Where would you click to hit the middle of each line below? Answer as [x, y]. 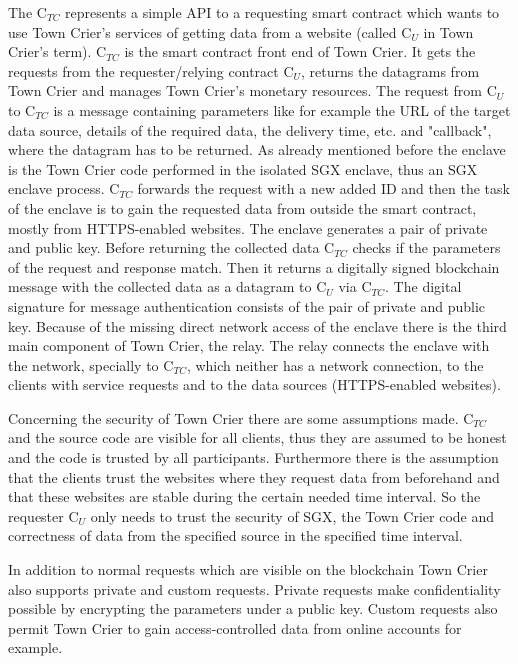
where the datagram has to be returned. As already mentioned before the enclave [257, 149]
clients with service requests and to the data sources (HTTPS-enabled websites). [254, 384]
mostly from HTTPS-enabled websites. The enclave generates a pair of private [248, 227]
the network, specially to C [91, 364]
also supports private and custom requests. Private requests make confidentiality [254, 588]
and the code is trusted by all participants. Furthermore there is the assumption [253, 457]
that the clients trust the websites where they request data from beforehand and [254, 476]
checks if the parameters [426, 247]
